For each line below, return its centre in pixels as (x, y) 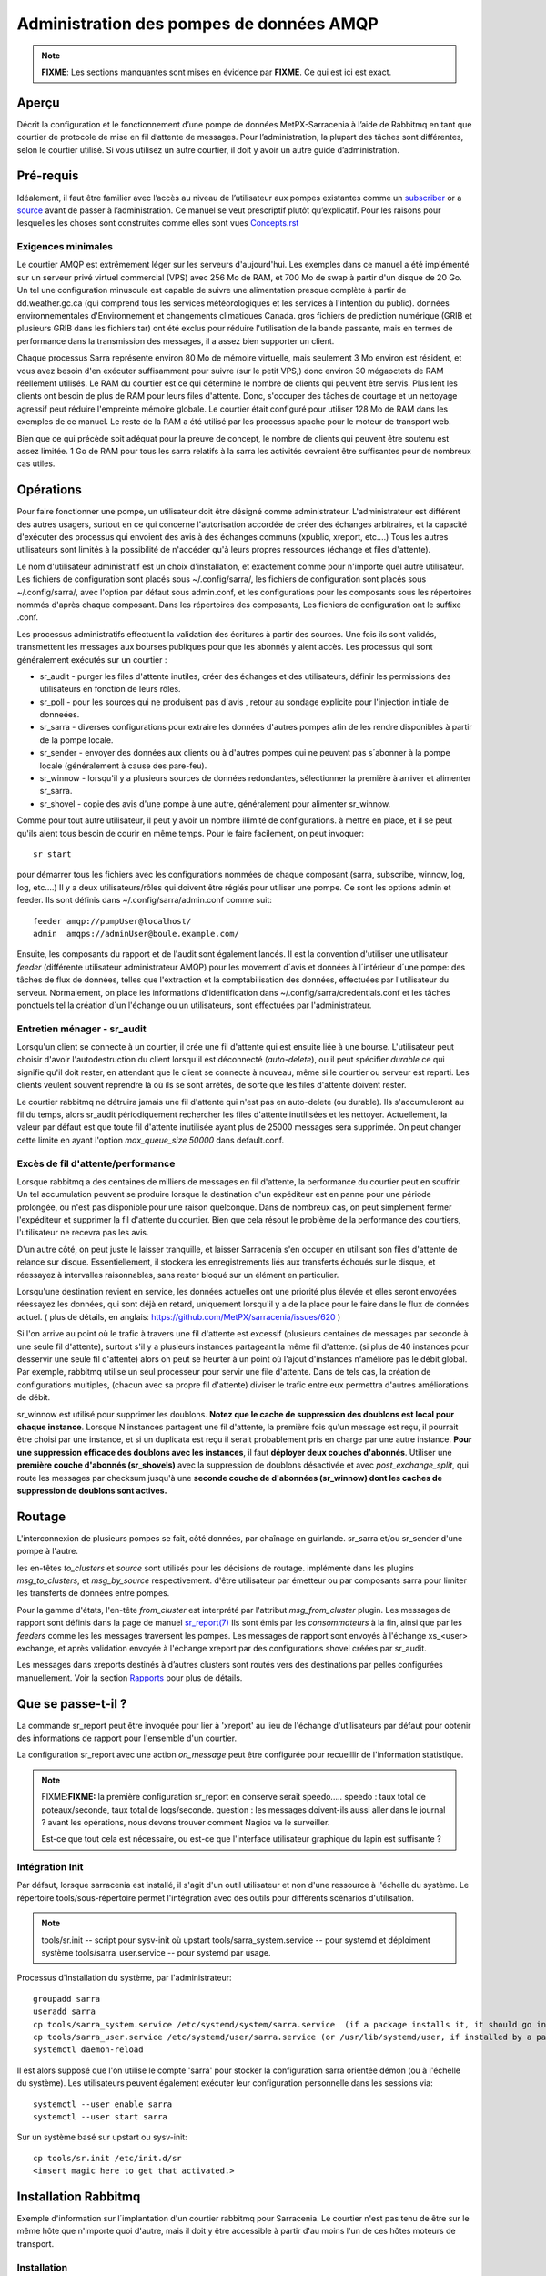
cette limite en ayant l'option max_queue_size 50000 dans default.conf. (151, 1140)
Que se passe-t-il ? (72, 1704)
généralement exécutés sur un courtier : (92, 659)
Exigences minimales (65, 247)
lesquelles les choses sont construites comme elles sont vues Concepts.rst (158, 223)
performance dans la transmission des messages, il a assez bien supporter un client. (176, 340)
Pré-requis (48, 176)
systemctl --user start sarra (101, 2116)
